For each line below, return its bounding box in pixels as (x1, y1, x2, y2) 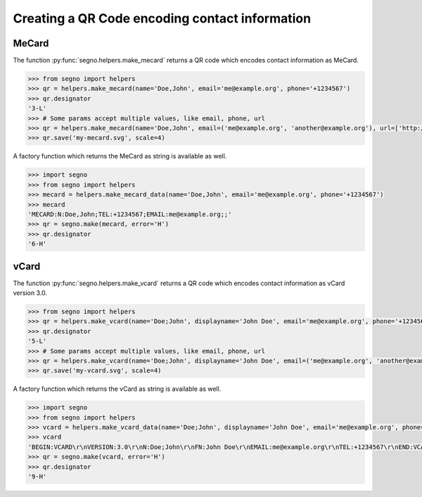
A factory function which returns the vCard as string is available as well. (13, 384, 222, 394)
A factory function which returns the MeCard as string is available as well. (13, 152, 227, 161)
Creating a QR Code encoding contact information (13, 11, 312, 26)
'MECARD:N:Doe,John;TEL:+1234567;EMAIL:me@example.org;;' (27, 210, 232, 218)
